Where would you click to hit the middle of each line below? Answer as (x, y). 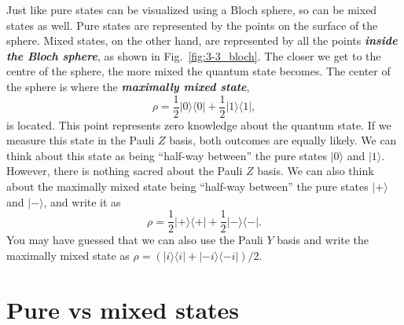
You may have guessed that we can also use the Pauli (135, 240)
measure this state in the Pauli (81, 140)
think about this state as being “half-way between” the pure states (167, 155)
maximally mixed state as (68, 255)
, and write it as (82, 201)
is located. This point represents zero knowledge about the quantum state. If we (199, 124)
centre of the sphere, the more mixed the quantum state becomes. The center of (198, 71)
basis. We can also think (316, 171)
